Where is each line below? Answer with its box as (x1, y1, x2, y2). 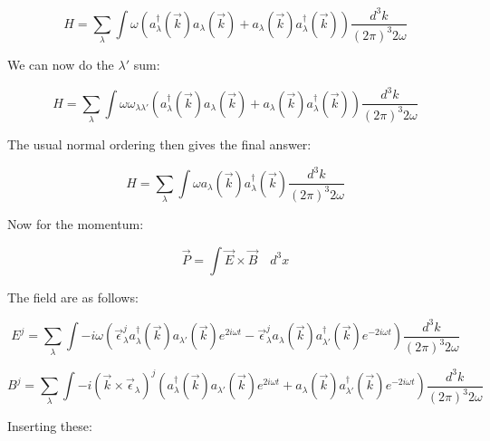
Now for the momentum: (7, 215, 144, 234)
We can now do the (7, 55, 114, 74)
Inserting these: (7, 417, 92, 436)
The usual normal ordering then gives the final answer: (7, 135, 312, 154)
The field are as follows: (7, 287, 139, 306)
